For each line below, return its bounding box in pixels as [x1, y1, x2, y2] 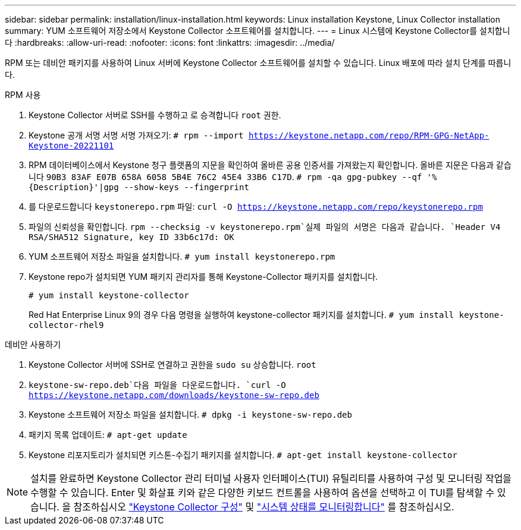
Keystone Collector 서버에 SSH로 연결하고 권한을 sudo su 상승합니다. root [29, 359, 316, 370]
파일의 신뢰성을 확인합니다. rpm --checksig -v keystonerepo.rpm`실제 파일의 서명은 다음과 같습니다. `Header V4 [29, 222, 501, 232]
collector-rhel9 [29, 320, 104, 330]
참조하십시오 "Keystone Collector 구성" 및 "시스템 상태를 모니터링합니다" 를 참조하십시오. [73, 501, 454, 513]
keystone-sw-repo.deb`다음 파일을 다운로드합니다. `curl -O [29, 380, 286, 390]
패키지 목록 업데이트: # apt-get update [29, 430, 187, 440]
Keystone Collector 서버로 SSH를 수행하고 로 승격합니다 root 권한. [29, 110, 281, 120]
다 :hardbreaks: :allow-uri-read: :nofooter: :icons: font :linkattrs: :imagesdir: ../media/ [5, 37, 335, 48]
